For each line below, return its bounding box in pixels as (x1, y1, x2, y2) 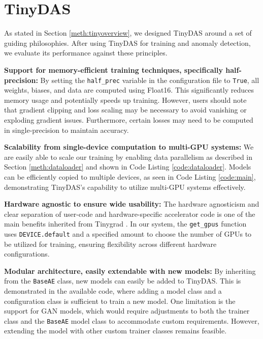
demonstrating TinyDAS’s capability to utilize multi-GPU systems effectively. (4, 181, 246, 192)
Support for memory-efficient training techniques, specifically (4, 64, 223, 75)
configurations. (4, 248, 50, 259)
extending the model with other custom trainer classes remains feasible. (4, 325, 227, 336)
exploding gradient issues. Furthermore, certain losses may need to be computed (4, 114, 253, 125)
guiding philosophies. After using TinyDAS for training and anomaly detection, (4, 37, 251, 48)
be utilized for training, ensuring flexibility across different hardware (4, 238, 217, 249)
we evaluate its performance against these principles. (4, 47, 168, 58)
